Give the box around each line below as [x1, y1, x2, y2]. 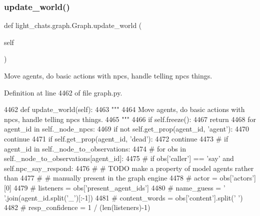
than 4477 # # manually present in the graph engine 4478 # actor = [4, 172, 217, 183]
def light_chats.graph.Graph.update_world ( [4, 20, 142, 30]
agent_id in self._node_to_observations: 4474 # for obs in [4, 143, 186, 153]
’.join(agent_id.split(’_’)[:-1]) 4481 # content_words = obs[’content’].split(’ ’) [4, 192, 243, 202]
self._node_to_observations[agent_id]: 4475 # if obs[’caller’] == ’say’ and [4, 153, 234, 163]
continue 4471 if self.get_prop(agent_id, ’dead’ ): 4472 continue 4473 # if [4, 133, 228, 143]
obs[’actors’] [219, 172, 256, 183]
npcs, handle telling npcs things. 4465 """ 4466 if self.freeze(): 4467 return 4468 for [4, 113, 256, 124]
